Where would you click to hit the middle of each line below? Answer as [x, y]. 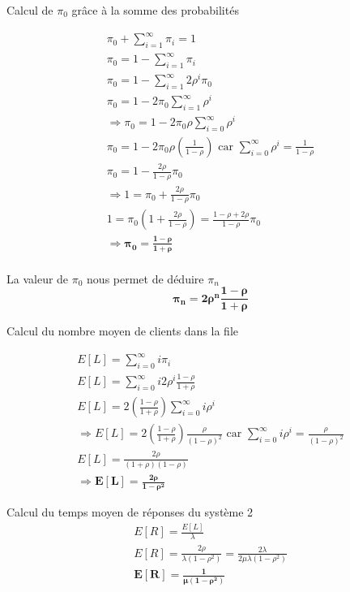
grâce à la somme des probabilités [155, 10]
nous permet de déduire [145, 278]
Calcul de [30, 10]
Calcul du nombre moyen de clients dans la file [123, 331]
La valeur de [38, 278]
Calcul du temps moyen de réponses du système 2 [130, 512]
